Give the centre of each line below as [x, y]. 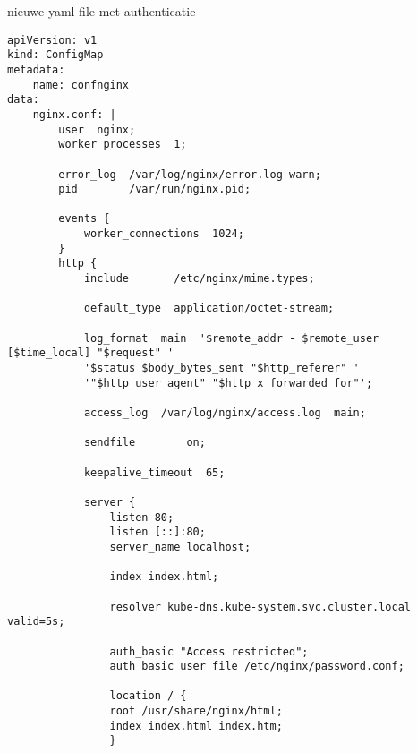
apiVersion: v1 [52, 40]
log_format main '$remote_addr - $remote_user [231, 338]
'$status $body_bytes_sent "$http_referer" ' [221, 368]
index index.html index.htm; [196, 726]
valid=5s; [36, 622]
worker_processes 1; [123, 145]
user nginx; [97, 129]
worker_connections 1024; [164, 234]
